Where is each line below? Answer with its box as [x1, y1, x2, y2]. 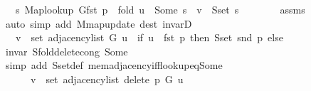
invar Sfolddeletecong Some [5, 43, 128, 58]
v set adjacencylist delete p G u [30, 71, 184, 86]
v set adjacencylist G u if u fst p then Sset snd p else [15, 30, 283, 45]
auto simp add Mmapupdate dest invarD [5, 16, 192, 31]
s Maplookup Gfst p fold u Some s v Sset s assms [15, 2, 305, 16]
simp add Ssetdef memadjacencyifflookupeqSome [5, 58, 223, 73]
